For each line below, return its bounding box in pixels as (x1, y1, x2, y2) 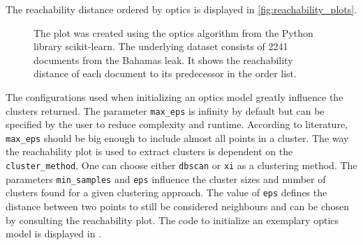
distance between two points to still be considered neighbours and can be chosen (6, 199, 350, 214)
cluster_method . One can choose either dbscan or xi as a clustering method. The (6, 158, 357, 173)
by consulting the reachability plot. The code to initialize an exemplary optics (6, 212, 339, 227)
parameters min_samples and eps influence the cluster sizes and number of (6, 171, 326, 186)
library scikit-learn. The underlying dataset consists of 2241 (34, 39, 288, 54)
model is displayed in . (6, 226, 102, 241)
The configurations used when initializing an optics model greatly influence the (6, 89, 343, 104)
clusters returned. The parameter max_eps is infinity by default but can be (6, 103, 325, 118)
